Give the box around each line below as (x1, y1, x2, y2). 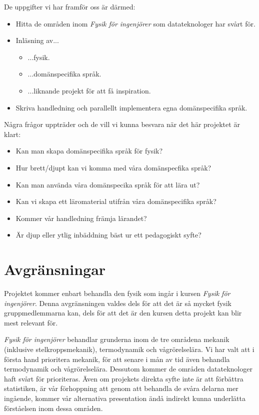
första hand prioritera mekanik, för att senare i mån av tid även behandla (4, 353, 230, 364)
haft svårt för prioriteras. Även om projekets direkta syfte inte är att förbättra (4, 373, 243, 383)
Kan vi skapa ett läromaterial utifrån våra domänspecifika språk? (15, 196, 216, 206)
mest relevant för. (4, 317, 58, 327)
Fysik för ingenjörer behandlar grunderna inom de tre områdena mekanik (4, 334, 229, 344)
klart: (4, 128, 21, 139)
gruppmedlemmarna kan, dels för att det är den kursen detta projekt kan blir (4, 307, 242, 318)
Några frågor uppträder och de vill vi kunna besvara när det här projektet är (4, 119, 240, 129)
